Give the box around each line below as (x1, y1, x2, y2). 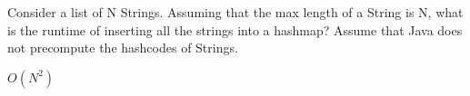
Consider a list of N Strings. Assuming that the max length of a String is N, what (7, 3, 464, 21)
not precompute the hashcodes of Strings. (7, 38, 238, 57)
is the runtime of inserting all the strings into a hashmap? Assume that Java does (7, 20, 463, 39)
